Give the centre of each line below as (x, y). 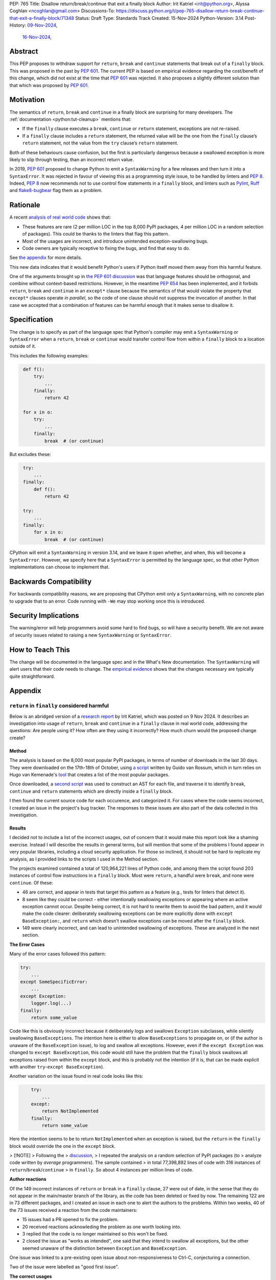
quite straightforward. (32, 676)
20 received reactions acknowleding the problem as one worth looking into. (102, 1227)
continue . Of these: (31, 883)
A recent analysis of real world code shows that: (60, 217)
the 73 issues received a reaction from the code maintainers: (73, 1210)
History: (18, 25)
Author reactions (28, 1179)
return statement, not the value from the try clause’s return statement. (100, 143)
